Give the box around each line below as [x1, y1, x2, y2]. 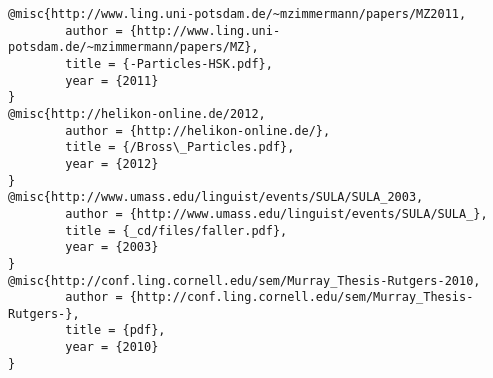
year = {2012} [65, 156, 159, 171]
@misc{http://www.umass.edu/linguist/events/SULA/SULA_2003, [8, 190, 424, 205]
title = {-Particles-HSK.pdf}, [65, 56, 273, 71]
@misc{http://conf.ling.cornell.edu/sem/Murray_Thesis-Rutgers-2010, [8, 273, 481, 288]
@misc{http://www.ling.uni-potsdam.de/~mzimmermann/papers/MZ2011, [8, 7, 467, 21]
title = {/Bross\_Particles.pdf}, [65, 140, 295, 155]
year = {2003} [65, 240, 159, 255]
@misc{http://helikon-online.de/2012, [8, 106, 266, 121]
